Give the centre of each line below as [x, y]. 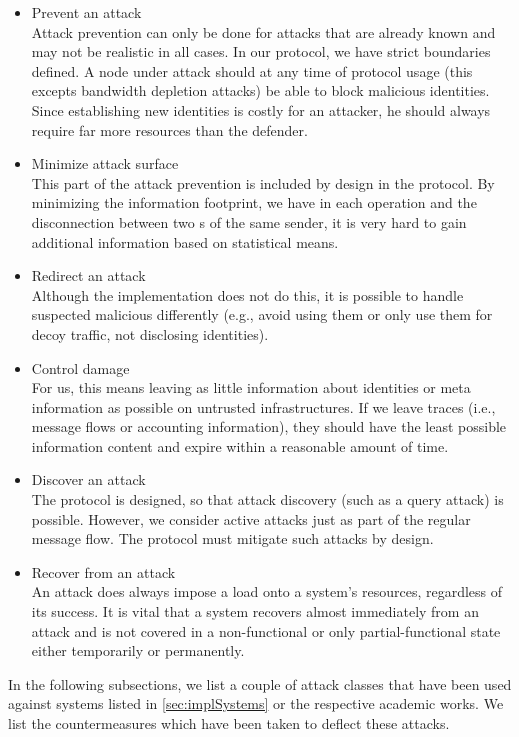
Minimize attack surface [105, 163]
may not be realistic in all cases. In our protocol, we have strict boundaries [261, 51]
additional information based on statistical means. [185, 241]
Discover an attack [88, 479]
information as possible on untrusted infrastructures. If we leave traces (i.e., [263, 406]
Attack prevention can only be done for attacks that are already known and [263, 31]
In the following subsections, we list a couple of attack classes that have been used [260, 683]
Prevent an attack [86, 12]
